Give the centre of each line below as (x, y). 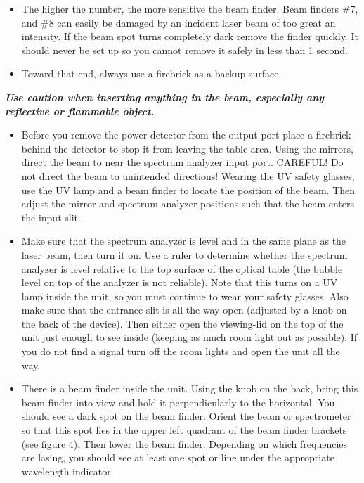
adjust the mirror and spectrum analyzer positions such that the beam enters (188, 204)
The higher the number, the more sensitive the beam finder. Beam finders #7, (190, 8)
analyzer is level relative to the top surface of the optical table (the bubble (182, 268)
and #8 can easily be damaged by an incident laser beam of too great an (178, 22)
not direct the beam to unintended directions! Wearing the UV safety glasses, (188, 175)
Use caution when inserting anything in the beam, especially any (165, 97)
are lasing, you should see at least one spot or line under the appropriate (178, 457)
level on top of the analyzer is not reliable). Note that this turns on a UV (180, 282)
